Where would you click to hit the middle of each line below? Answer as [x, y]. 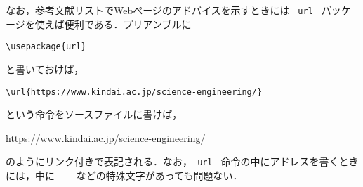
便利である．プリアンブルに [128, 24]
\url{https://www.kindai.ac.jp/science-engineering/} [134, 92]
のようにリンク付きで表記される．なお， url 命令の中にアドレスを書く [172, 161]
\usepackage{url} [46, 47]
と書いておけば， [45, 69]
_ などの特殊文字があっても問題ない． [153, 175]
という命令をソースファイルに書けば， [94, 114]
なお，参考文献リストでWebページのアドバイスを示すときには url [159, 10]
